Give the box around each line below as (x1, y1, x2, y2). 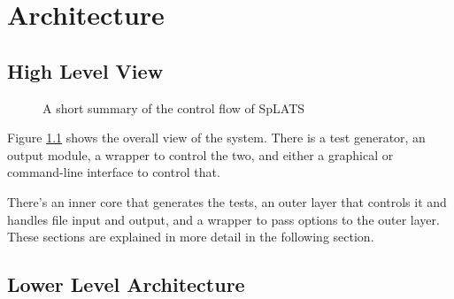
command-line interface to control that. (7, 163, 220, 181)
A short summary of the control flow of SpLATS (42, 98, 305, 117)
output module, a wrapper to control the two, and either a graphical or (7, 145, 394, 164)
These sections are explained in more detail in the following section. (7, 227, 374, 246)
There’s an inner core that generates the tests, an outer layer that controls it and (7, 192, 447, 211)
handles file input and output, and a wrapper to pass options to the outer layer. (7, 210, 440, 228)
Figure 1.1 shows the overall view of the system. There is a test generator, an (7, 128, 426, 147)
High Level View (7, 57, 164, 84)
